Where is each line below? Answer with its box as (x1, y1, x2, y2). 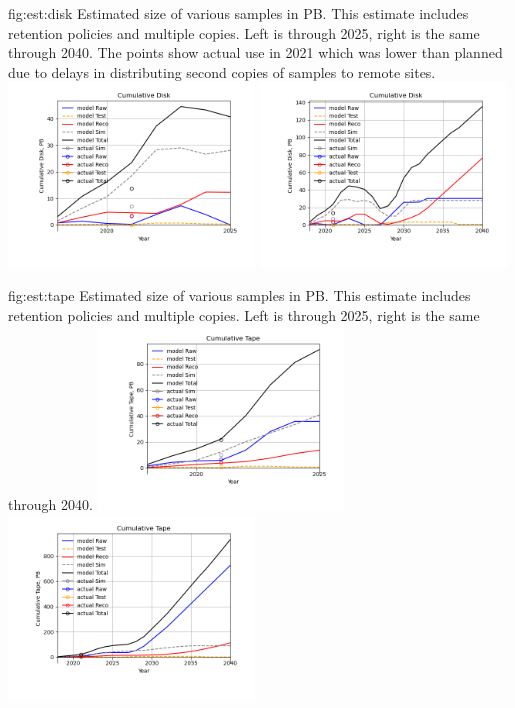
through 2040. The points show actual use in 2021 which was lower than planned (8, 42, 503, 63)
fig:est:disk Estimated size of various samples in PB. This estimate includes (8, 3, 469, 23)
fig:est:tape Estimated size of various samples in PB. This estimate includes (8, 285, 471, 306)
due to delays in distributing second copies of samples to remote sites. (8, 61, 436, 82)
